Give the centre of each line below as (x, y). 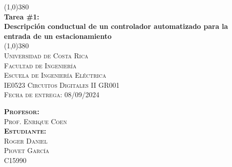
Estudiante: (25, 131)
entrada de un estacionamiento (58, 36)
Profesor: (22, 111)
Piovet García (27, 150)
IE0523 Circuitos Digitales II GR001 (62, 84)
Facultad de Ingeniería (40, 65)
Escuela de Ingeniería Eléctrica (55, 75)
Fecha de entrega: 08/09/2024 (52, 94)
